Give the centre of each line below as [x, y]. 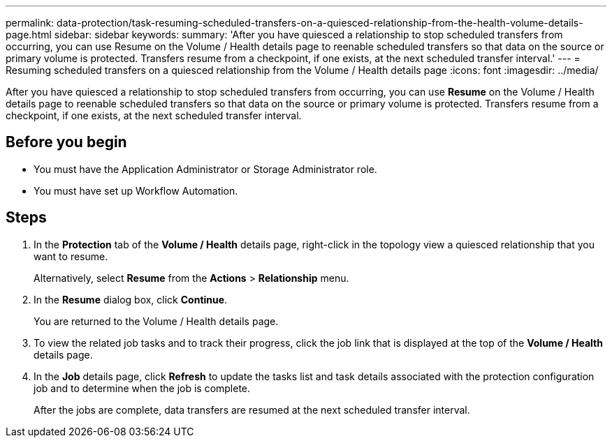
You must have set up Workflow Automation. [136, 190]
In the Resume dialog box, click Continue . [131, 299]
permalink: [30, 23]
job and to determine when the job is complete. [142, 388]
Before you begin [66, 142]
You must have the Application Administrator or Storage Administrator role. [205, 169]
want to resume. [71, 256]
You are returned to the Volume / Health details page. [156, 321]
